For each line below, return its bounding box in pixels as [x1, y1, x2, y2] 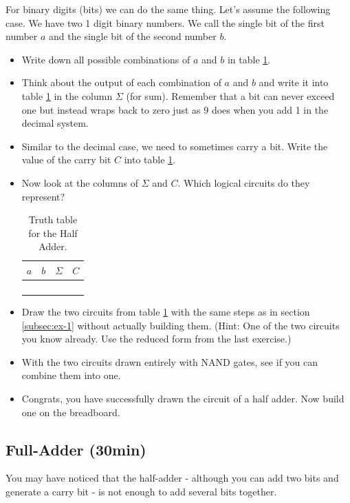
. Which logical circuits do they [177, 175, 310, 189]
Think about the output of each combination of [21, 75, 221, 90]
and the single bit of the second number [49, 29, 217, 43]
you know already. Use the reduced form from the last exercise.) [21, 331, 292, 346]
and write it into [259, 75, 329, 90]
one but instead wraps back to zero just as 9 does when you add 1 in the [21, 102, 329, 116]
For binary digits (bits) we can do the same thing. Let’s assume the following [6, 2, 331, 16]
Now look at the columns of [21, 175, 139, 189]
